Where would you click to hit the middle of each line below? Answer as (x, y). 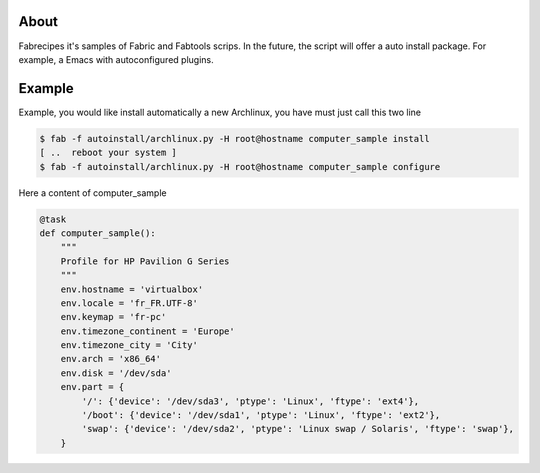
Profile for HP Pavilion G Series (145, 261)
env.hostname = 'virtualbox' (132, 289)
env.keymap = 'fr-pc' (113, 317)
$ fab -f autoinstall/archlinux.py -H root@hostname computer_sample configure (240, 166)
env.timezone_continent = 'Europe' (147, 331)
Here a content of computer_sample (92, 192)
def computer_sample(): (98, 233)
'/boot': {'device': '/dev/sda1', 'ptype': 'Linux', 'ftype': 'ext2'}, (261, 415)
